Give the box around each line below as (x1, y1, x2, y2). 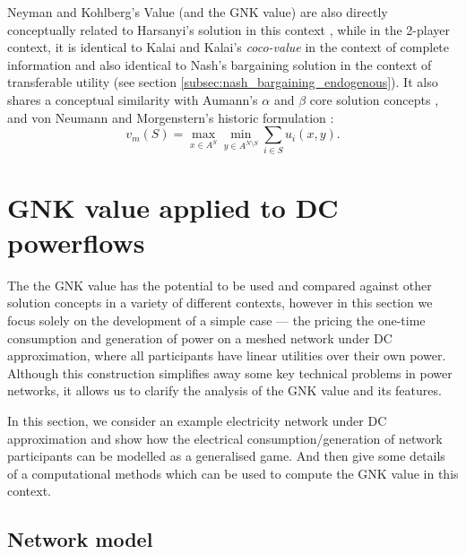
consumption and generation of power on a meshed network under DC (7, 328, 393, 347)
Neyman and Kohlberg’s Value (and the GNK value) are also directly (7, 3, 388, 21)
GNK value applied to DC (7, 188, 339, 225)
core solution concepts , (309, 90, 439, 108)
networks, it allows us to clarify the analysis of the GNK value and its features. (7, 381, 442, 400)
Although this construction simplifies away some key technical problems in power (7, 363, 453, 382)
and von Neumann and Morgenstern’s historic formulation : (7, 108, 334, 126)
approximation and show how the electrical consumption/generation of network (7, 428, 443, 447)
